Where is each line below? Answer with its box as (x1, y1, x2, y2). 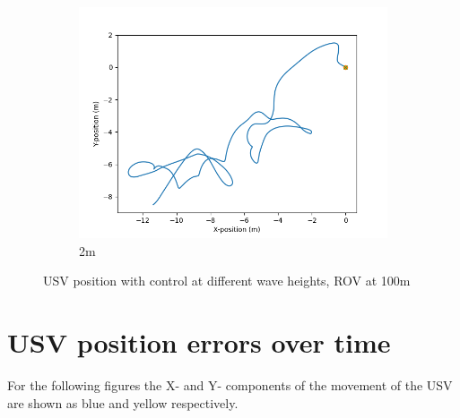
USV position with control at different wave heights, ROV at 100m (43, 271, 411, 290)
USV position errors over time (7, 323, 391, 360)
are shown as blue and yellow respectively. (7, 393, 239, 412)
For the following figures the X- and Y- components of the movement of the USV (7, 375, 453, 394)
